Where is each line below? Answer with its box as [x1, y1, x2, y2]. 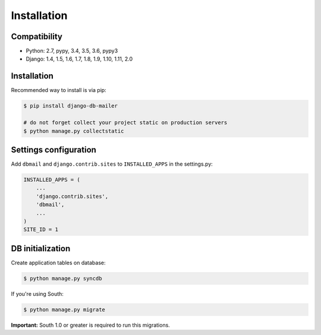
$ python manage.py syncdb [23, 275, 102, 282]
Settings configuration [11, 144, 96, 154]
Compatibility [11, 31, 62, 42]
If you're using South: [11, 290, 64, 297]
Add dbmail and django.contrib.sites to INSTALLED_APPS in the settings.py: [11, 160, 213, 167]
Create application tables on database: [11, 259, 106, 266]
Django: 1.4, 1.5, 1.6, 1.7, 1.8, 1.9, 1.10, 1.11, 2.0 [26, 55, 133, 62]
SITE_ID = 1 [23, 226, 59, 233]
